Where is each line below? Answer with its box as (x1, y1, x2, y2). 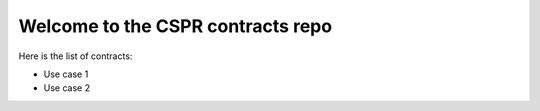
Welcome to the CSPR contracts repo (18, 15, 333, 37)
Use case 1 (43, 68, 89, 80)
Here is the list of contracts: (18, 50, 133, 62)
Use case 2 (43, 82, 90, 94)
